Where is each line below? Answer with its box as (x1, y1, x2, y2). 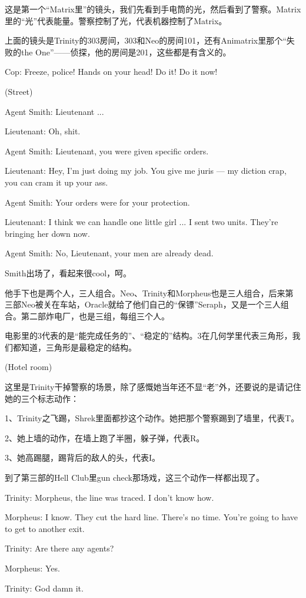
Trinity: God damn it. (5, 582, 84, 594)
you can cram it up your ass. (5, 176, 108, 188)
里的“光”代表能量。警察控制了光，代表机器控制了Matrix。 (5, 14, 227, 27)
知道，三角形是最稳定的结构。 (21, 341, 137, 353)
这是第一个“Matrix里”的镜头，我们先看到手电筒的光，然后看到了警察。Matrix (5, 3, 301, 15)
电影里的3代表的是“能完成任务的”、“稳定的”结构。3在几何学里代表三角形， (5, 329, 292, 342)
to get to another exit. (5, 522, 85, 534)
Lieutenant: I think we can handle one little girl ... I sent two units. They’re (5, 216, 278, 228)
